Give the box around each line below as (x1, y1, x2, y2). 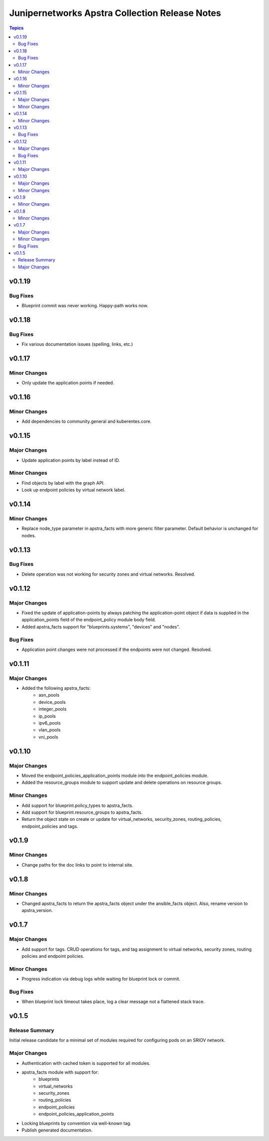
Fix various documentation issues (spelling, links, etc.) (21, 341, 133, 347)
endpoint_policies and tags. (21, 823, 78, 829)
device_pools (38, 699, 66, 705)
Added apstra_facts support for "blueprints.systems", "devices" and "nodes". (21, 624, 180, 630)
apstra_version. (21, 907, 53, 913)
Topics (9, 25, 24, 31)
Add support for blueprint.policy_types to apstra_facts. (21, 802, 134, 808)
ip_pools (38, 713, 56, 719)
